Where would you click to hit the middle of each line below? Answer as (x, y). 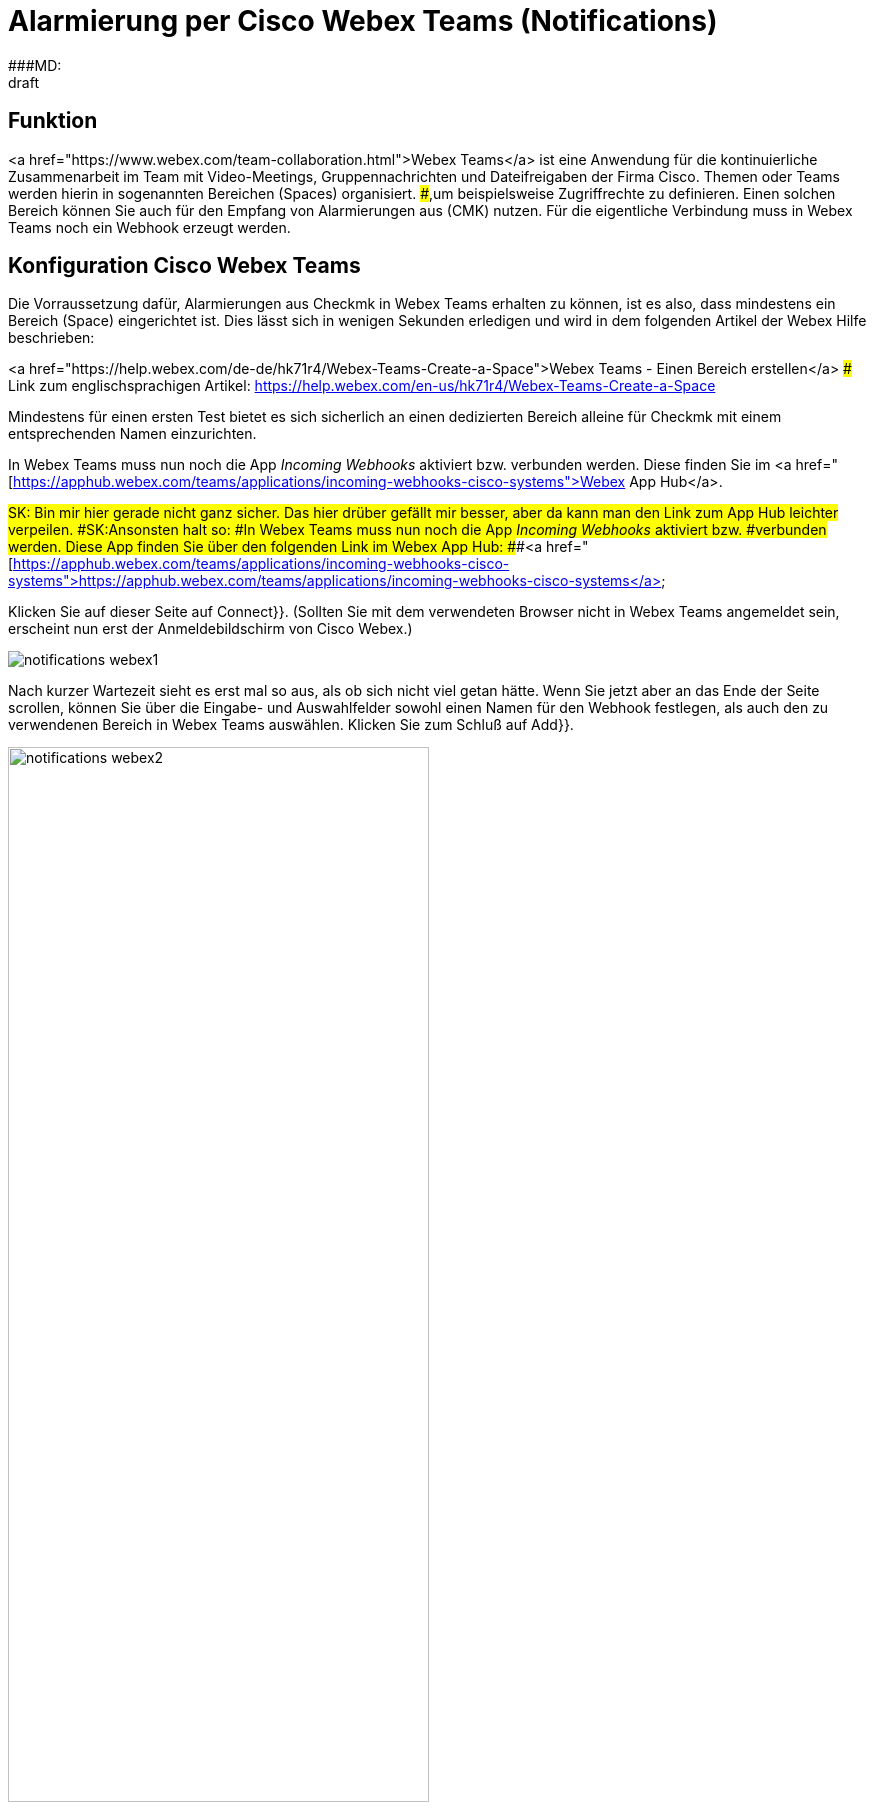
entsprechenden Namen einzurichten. (132, 434)
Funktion (53, 121)
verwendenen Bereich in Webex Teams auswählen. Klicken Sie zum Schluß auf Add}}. (291, 725)
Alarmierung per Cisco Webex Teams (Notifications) (363, 21)
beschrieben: (51, 338)
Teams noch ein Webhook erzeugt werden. (149, 227)
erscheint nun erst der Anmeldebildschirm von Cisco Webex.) (210, 629)
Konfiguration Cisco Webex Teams (184, 266)
